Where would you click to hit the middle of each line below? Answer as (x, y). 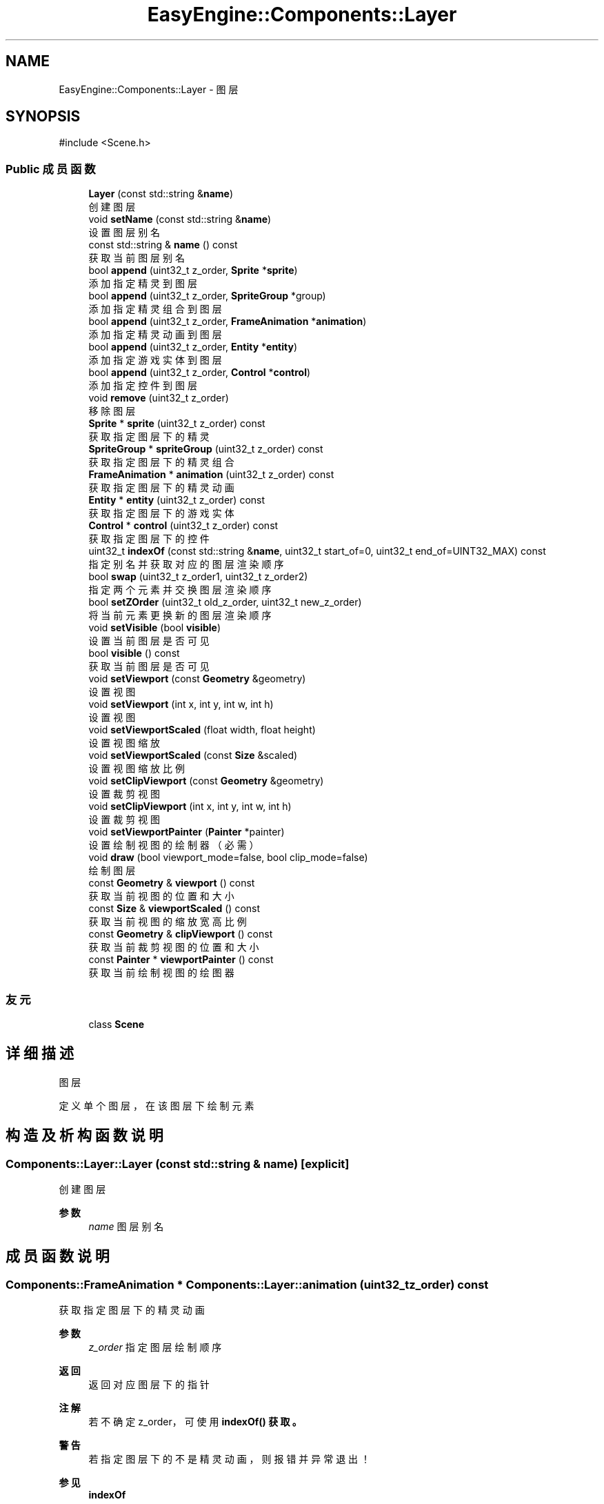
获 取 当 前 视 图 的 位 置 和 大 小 (161, 896)
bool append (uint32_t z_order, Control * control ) (200, 373)
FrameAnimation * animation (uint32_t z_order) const (211, 475)
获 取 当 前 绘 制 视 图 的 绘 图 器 (161, 973)
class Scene (117, 1024)
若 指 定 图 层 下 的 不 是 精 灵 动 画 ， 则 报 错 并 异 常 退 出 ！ (230, 1459)
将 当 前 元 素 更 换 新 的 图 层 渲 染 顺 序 (180, 615)
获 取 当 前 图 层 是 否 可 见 (149, 666)
